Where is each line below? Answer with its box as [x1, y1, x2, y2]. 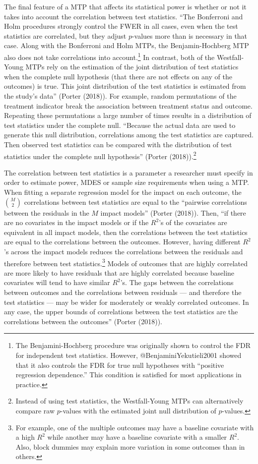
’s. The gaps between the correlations [120, 277, 234, 288]
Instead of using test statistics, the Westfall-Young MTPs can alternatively [15, 396, 244, 406]
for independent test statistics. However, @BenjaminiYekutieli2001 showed [15, 349, 242, 360]
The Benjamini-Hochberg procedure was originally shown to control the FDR [15, 340, 251, 350]
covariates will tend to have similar [4, 277, 110, 288]
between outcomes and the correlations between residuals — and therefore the [4, 287, 242, 297]
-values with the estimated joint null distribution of [60, 405, 216, 415]
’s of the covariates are [159, 217, 227, 228]
